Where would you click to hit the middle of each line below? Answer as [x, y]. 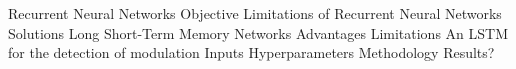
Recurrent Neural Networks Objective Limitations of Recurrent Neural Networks [255, 13]
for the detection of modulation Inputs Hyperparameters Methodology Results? [251, 52]
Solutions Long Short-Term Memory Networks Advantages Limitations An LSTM [258, 32]
